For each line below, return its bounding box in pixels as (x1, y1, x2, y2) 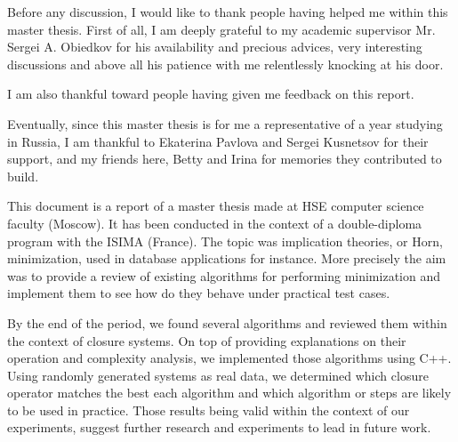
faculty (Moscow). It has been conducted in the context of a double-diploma (7, 213, 422, 232)
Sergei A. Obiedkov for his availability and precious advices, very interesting (7, 37, 422, 56)
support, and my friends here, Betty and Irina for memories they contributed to (7, 149, 442, 168)
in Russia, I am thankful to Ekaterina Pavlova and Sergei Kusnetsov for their (7, 132, 429, 150)
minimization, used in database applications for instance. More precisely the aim (7, 249, 446, 268)
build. (7, 166, 39, 185)
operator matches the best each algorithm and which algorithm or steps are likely (7, 383, 452, 402)
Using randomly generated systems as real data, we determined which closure (7, 366, 429, 384)
